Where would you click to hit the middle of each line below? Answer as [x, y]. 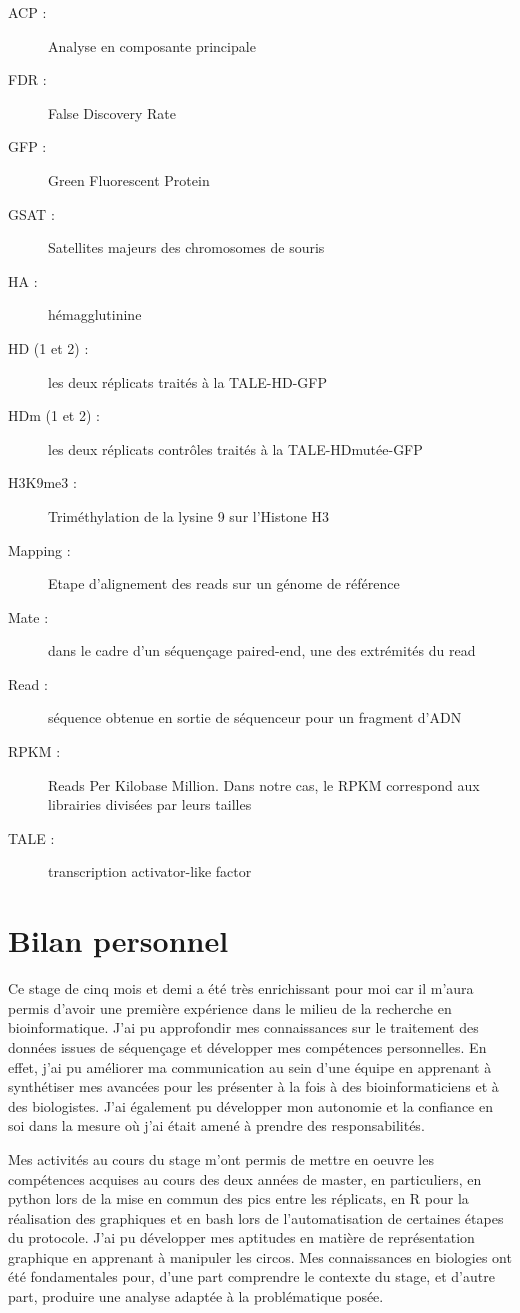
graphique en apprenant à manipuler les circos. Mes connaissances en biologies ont [260, 1256]
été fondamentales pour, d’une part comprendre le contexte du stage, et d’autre [251, 1276]
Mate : [28, 616]
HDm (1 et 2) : [54, 415]
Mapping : [39, 549]
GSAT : [31, 213]
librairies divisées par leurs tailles [150, 804]
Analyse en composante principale [152, 45]
